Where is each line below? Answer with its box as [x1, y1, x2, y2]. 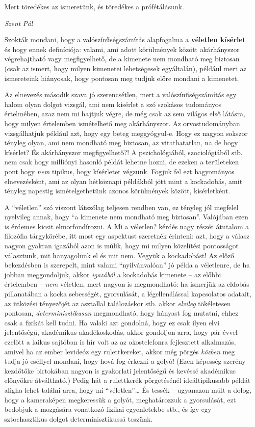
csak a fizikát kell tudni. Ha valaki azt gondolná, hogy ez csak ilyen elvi [4, 317, 220, 327]
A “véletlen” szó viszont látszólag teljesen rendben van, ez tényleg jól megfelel [4, 202, 239, 212]
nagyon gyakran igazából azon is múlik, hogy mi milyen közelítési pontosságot [4, 240, 239, 251]
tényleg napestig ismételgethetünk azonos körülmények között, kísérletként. [4, 186, 230, 196]
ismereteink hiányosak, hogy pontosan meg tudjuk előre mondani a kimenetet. [4, 73, 239, 83]
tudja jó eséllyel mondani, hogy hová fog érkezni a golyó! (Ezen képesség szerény [4, 356, 246, 366]
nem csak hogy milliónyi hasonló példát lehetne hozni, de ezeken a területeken [4, 157, 239, 167]
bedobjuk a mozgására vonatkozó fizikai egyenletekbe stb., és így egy [4, 404, 212, 414]
